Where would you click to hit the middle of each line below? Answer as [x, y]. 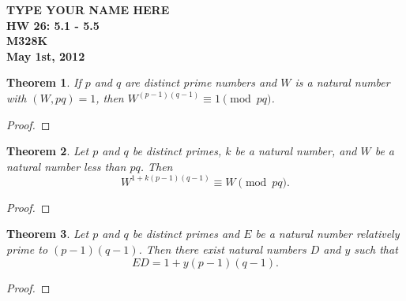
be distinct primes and [186, 234]
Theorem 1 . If [44, 82]
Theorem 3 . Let [48, 234]
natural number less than [66, 166]
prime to [27, 249]
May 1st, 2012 [46, 56]
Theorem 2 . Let [48, 151]
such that [376, 249]
